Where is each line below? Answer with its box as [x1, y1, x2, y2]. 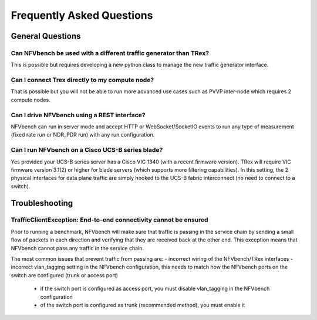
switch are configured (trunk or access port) [11, 271, 119, 278]
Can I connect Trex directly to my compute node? [11, 76, 154, 84]
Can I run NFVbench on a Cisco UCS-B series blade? [11, 146, 163, 154]
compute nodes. [11, 96, 50, 103]
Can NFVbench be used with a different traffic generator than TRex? [11, 49, 210, 57]
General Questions [11, 31, 81, 41]
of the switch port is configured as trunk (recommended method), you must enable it [40, 301, 245, 308]
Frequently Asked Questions [11, 9, 153, 22]
